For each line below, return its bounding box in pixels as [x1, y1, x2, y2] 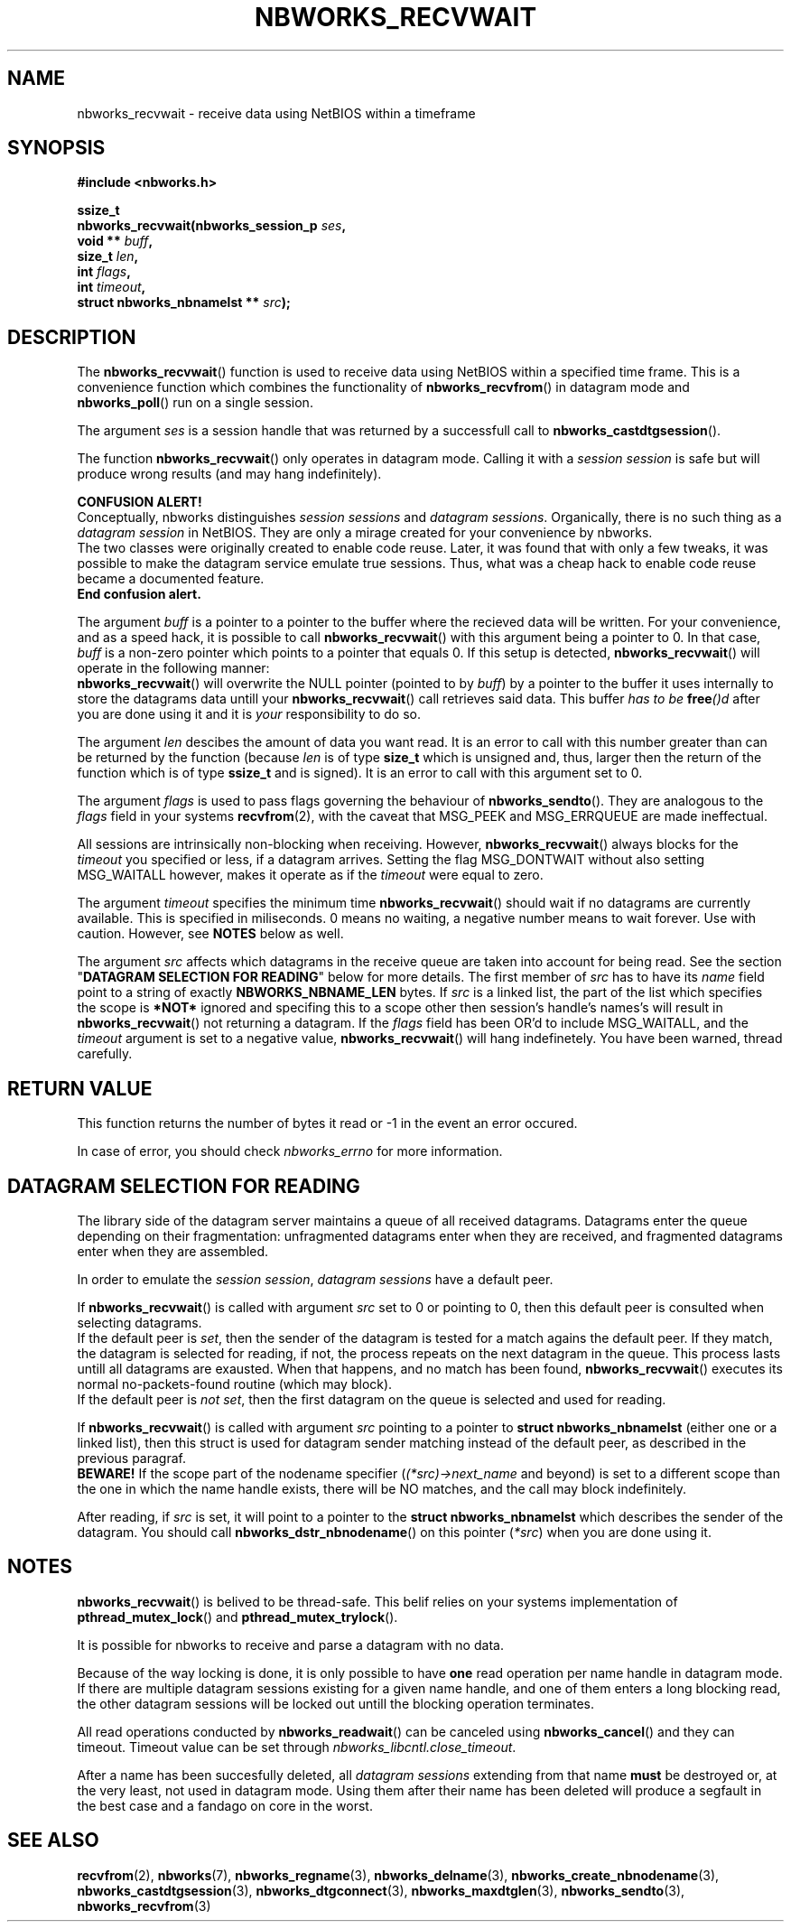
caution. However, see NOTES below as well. [77, 926, 344, 942]
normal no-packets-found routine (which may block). [77, 1375, 393, 1392]
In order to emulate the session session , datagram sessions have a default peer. [77, 1271, 554, 1287]
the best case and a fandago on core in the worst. [77, 1797, 373, 1813]
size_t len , [77, 248, 139, 265]
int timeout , [77, 279, 146, 295]
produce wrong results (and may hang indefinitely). [77, 466, 382, 482]
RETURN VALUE [7, 1076, 153, 1100]
